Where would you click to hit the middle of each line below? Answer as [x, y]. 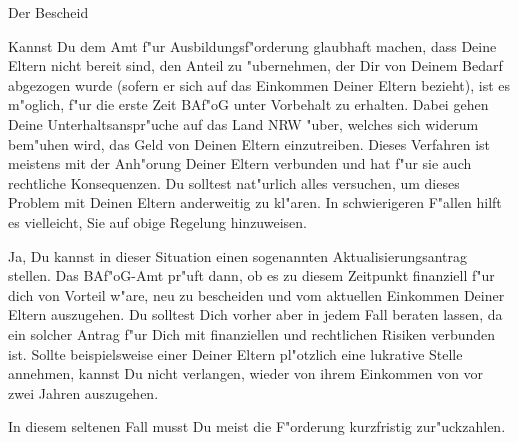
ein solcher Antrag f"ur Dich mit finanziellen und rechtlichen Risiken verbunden [252, 333]
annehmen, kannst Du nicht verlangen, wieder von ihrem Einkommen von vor [246, 373]
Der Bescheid [48, 12]
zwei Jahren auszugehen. [83, 392]
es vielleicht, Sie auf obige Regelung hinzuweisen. [157, 221]
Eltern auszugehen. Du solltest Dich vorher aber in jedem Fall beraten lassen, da [255, 314]
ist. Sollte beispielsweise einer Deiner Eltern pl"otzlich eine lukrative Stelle [235, 353]
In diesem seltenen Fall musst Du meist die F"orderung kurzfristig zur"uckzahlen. [257, 426]
